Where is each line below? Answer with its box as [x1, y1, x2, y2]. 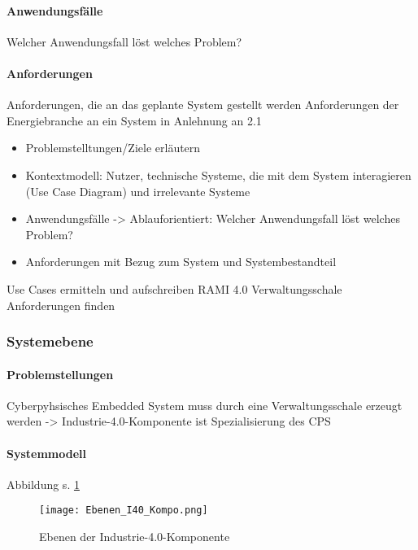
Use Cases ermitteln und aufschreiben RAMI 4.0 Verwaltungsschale [7, 280, 342, 297]
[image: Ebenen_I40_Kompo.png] [39, 504, 208, 517]
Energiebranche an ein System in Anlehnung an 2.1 [7, 111, 262, 129]
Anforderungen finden [7, 296, 115, 313]
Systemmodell [7, 444, 87, 461]
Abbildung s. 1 [7, 475, 80, 492]
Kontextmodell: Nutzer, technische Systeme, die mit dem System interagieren [25, 166, 411, 183]
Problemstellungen [7, 365, 114, 382]
